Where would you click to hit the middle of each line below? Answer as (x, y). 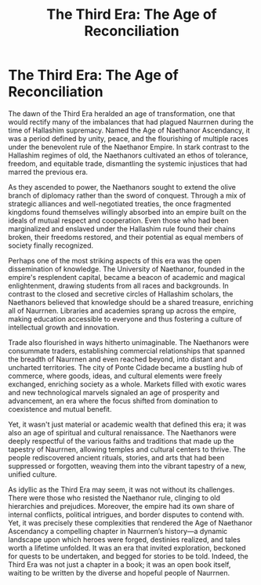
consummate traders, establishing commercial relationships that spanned (127, 351)
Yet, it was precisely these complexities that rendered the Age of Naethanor (130, 522)
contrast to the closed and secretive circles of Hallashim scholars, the (121, 294)
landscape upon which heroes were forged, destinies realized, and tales (124, 540)
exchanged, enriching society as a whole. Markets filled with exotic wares (127, 384)
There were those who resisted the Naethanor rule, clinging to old (114, 498)
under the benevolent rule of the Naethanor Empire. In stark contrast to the (129, 147)
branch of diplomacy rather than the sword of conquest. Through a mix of (127, 195)
